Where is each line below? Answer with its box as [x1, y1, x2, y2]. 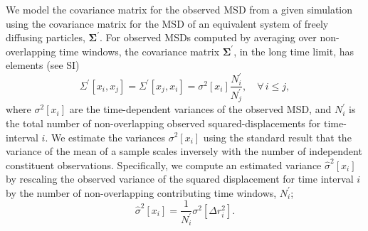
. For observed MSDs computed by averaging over [99, 30, 317, 45]
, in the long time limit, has [233, 43, 354, 58]
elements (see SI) [6, 58, 80, 72]
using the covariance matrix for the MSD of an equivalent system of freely [6, 16, 329, 31]
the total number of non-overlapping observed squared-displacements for [6, 115, 321, 130]
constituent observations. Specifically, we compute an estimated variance [6, 157, 322, 172]
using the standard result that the [203, 129, 352, 144]
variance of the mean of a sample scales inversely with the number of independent [6, 144, 362, 159]
